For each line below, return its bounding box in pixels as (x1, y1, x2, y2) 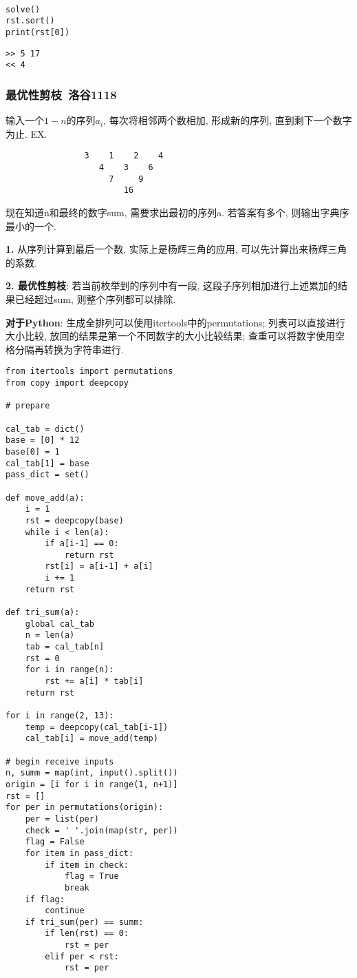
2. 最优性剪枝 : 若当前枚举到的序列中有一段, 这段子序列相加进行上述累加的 (6, 278, 338, 293)
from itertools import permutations (6, 366, 173, 377)
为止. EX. (6, 126, 47, 141)
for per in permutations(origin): (6, 802, 164, 813)
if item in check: (45, 860, 129, 870)
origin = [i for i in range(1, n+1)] (6, 779, 178, 789)
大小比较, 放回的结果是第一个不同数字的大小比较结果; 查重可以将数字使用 (6, 329, 336, 343)
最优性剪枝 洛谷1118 (6, 85, 117, 103)
